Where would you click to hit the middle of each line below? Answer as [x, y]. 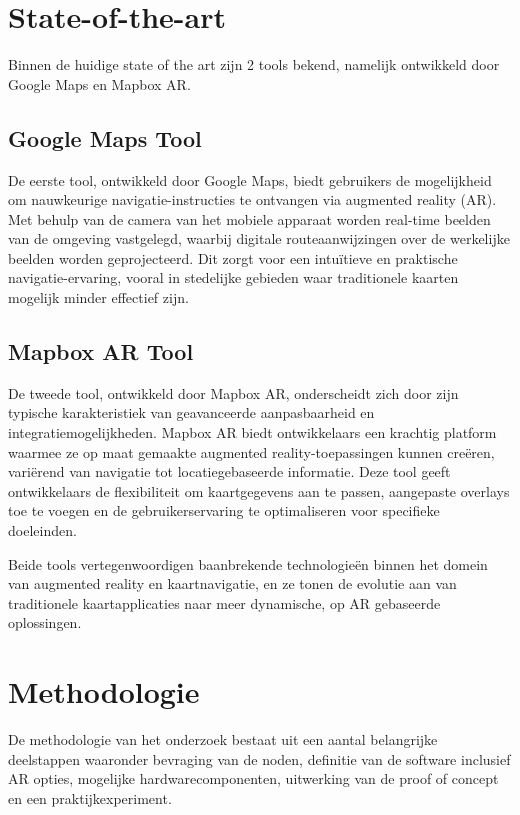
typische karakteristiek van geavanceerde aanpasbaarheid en [191, 412]
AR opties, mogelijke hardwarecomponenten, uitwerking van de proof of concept [253, 778]
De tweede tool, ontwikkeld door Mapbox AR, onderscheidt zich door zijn [233, 392]
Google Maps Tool [105, 137]
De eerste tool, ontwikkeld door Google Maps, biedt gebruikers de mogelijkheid [250, 179]
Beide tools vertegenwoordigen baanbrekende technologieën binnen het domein [248, 563]
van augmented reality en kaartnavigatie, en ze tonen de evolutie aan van [232, 583]
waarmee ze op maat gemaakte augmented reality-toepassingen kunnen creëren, [251, 451]
